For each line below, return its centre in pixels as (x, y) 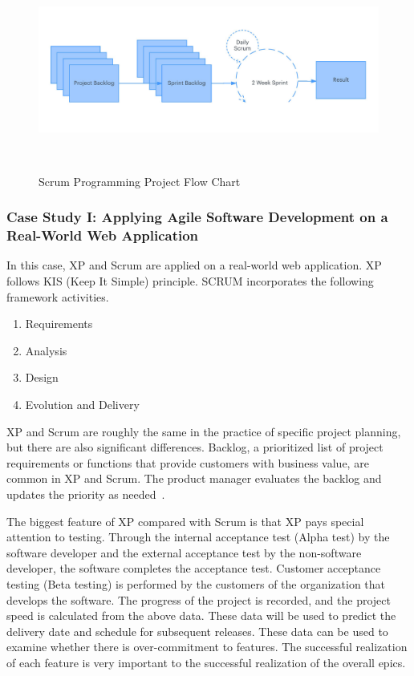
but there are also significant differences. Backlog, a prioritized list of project (195, 447)
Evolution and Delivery (82, 404)
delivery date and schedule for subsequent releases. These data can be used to (197, 631)
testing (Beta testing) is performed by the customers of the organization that (196, 583)
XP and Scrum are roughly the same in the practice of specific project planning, (204, 431)
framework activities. (58, 296)
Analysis (46, 350)
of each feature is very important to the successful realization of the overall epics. (206, 662)
